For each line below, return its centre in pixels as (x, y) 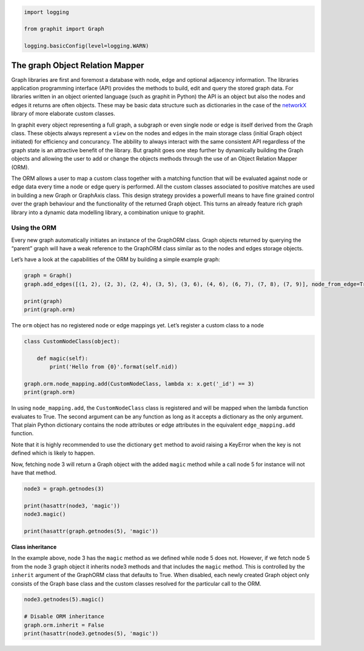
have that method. (34, 473)
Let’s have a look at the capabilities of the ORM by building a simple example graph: (116, 259)
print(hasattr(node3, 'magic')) (72, 506)
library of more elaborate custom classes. (63, 114)
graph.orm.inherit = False (64, 625)
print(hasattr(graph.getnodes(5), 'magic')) (91, 531)
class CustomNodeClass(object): (72, 341)
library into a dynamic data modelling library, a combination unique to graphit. (108, 212)
